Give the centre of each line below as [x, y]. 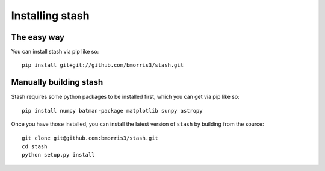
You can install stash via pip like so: [55, 52]
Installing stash [50, 16]
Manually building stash [57, 82]
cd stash [35, 146]
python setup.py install [58, 155]
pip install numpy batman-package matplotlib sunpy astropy [112, 110]
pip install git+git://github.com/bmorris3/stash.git [103, 65]
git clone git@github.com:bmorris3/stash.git [90, 138]
